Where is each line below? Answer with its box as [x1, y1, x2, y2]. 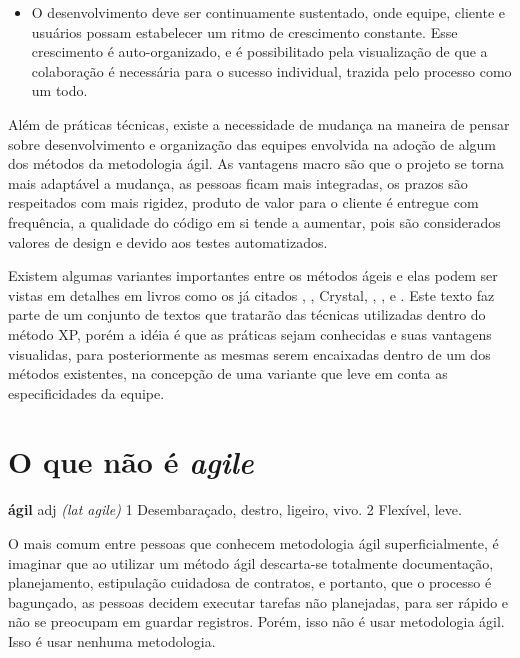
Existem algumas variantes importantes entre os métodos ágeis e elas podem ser [8, 265, 498, 286]
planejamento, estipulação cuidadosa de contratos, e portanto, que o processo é [8, 572, 492, 593]
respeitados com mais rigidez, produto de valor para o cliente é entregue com [8, 192, 479, 213]
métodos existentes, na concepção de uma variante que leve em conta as [8, 363, 448, 384]
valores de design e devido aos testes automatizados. [8, 231, 328, 252]
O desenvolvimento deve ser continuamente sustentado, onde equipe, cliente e [31, 2, 505, 22]
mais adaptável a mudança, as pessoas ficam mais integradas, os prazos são [8, 172, 468, 193]
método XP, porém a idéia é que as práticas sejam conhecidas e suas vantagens [8, 323, 492, 344]
